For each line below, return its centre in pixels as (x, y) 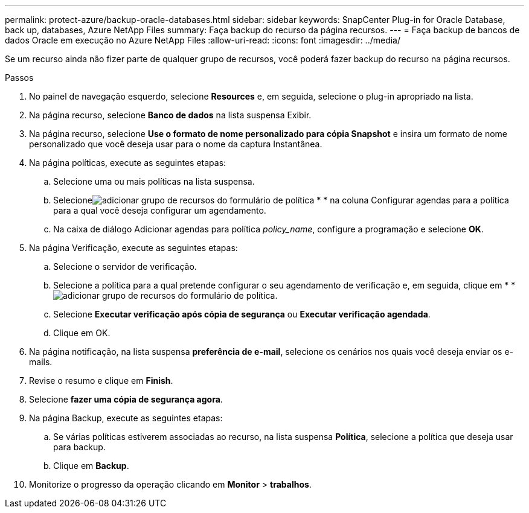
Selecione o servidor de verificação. (125, 266)
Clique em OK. (82, 333)
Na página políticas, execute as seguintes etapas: (128, 163)
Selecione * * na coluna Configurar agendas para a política (281, 200)
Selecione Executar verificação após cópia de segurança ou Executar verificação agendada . (242, 314)
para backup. (79, 447)
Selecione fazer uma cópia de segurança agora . (126, 399)
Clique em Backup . (91, 466)
